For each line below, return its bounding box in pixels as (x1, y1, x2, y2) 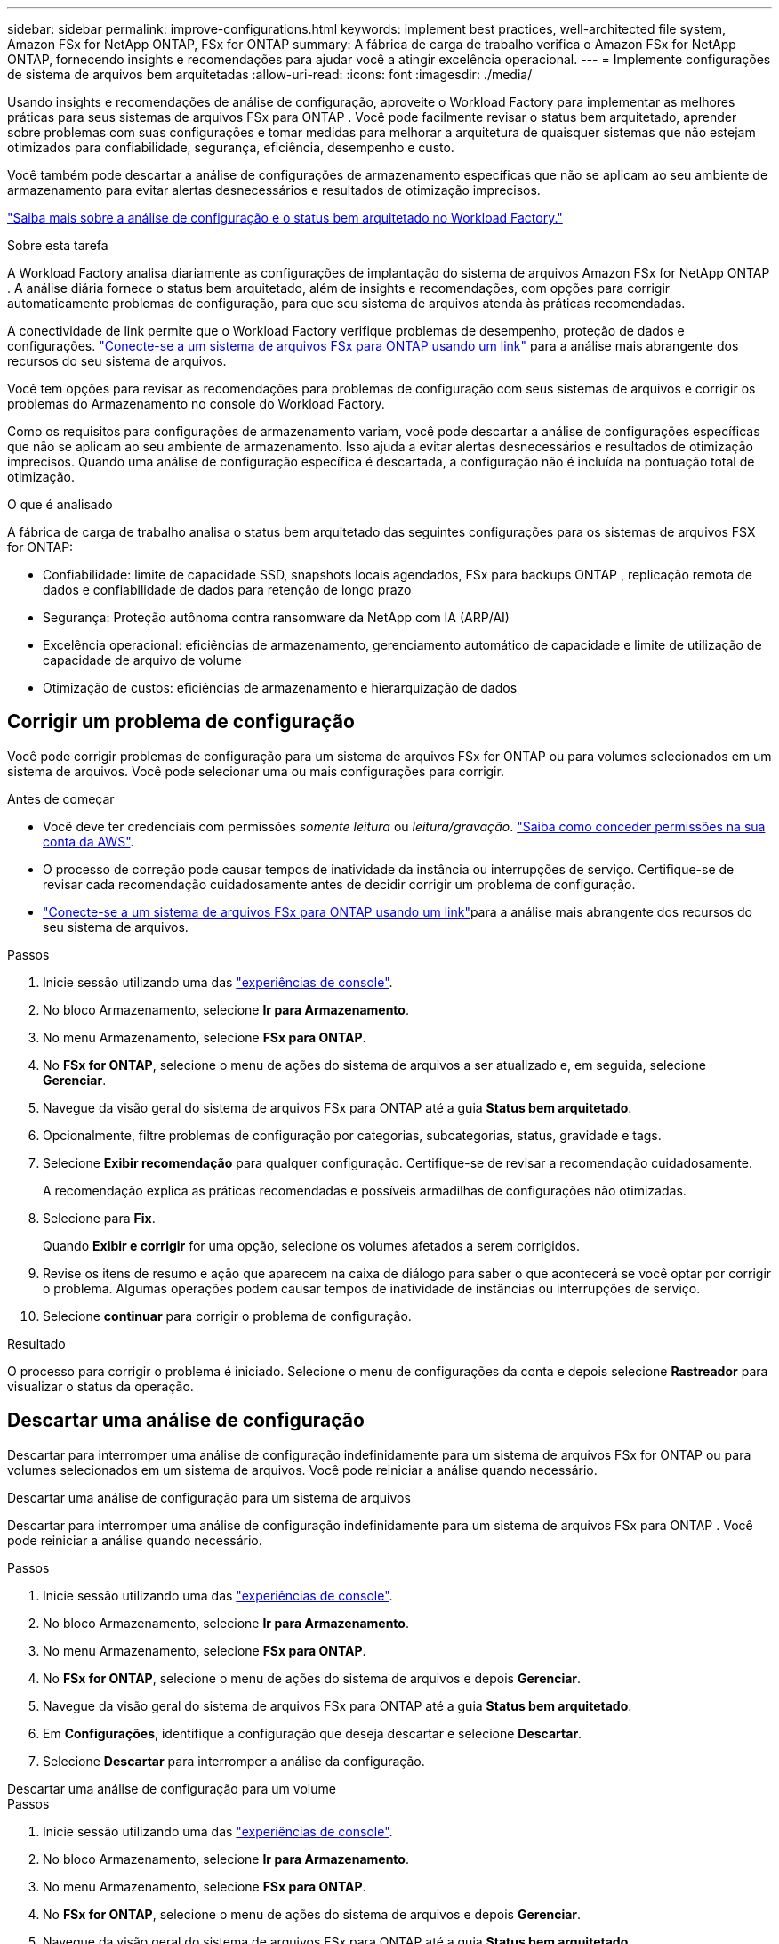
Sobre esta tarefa (7, 238, 108, 253)
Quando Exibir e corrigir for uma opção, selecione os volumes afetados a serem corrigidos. (43, 1237, 581, 1253)
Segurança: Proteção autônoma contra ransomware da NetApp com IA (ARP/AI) (43, 610, 510, 625)
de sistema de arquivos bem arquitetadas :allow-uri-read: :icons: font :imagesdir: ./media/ (7, 67, 533, 82)
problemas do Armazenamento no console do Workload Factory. (7, 396, 385, 411)
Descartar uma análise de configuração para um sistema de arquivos (7, 1489, 411, 1505)
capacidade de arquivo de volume (43, 652, 242, 668)
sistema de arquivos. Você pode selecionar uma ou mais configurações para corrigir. (7, 763, 504, 779)
